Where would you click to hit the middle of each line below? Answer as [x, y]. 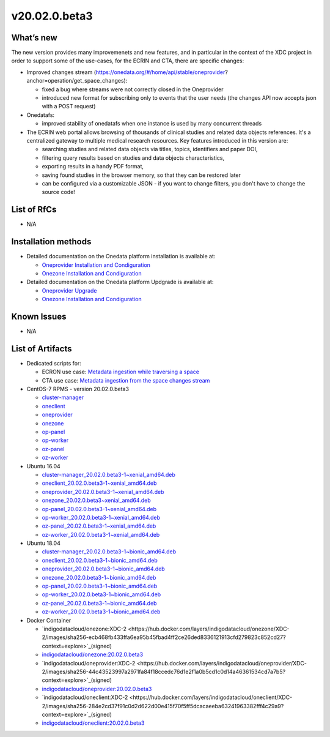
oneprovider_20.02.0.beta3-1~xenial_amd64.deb [103, 492]
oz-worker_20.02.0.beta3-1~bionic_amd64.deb [101, 612]
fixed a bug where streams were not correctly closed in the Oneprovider [133, 89]
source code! [59, 192]
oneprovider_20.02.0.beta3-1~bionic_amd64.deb [103, 569]
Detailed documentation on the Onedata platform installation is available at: [121, 256]
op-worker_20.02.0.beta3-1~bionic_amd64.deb [101, 594]
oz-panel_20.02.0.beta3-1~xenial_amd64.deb [99, 526]
